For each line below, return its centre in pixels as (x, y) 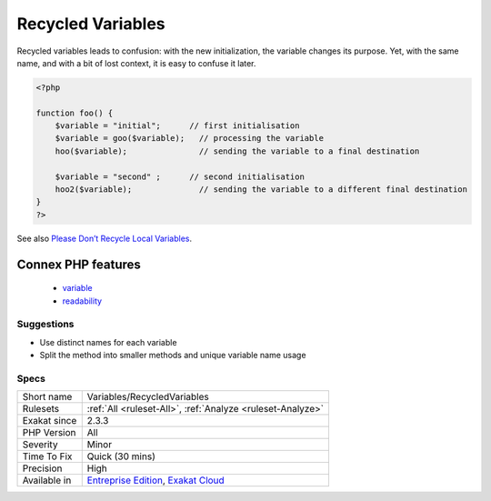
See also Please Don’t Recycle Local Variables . (105, 238)
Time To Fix (47, 456)
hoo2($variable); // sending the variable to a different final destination (261, 190)
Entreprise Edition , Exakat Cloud (155, 480)
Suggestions (45, 325)
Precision (42, 468)
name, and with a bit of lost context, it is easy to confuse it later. (136, 63)
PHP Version (49, 433)
